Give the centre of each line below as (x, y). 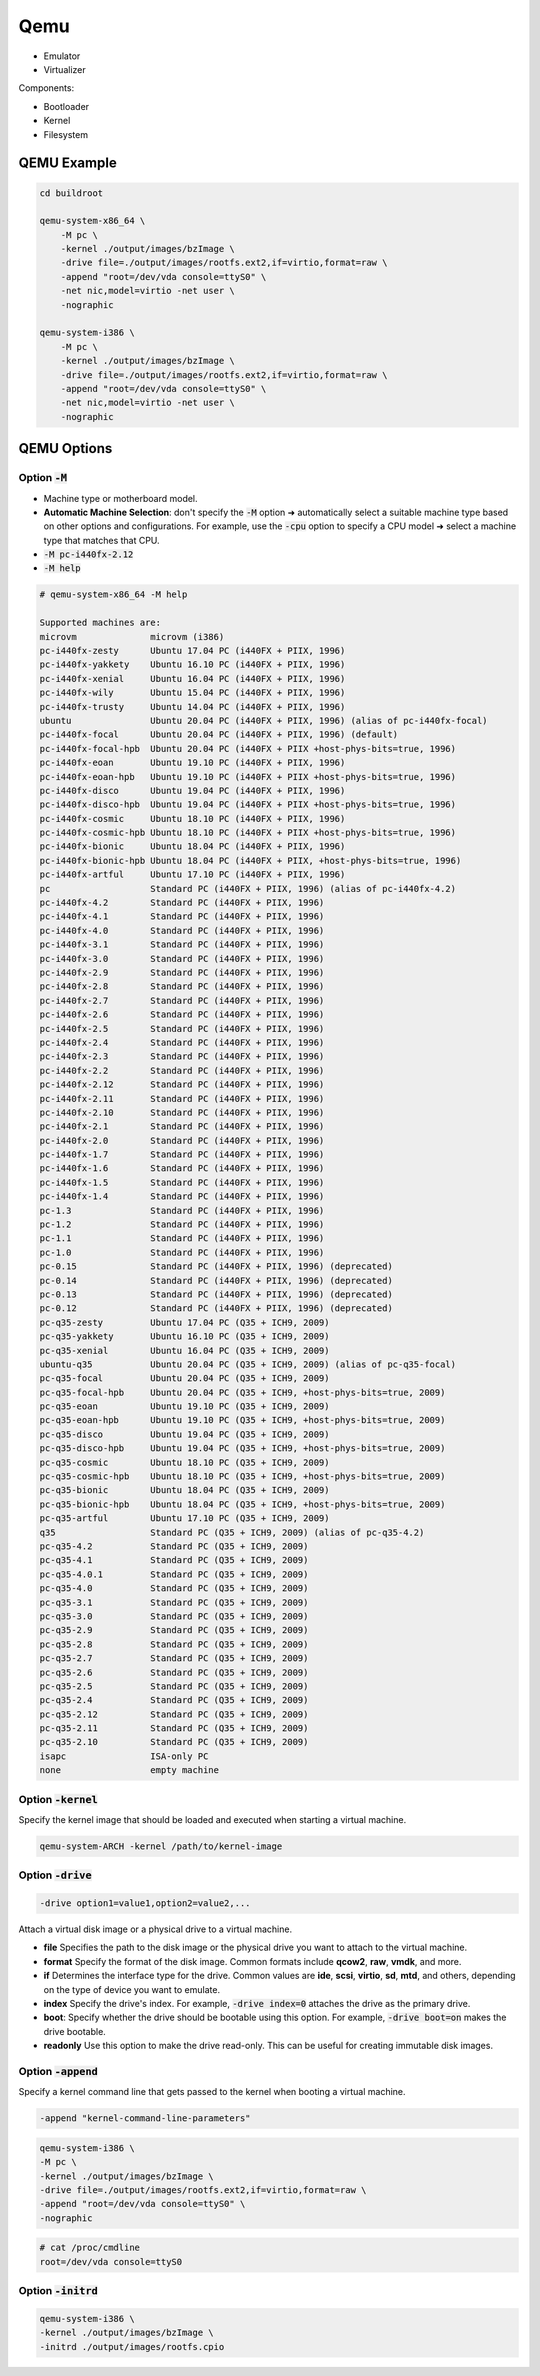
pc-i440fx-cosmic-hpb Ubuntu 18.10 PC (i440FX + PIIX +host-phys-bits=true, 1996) (248, 833)
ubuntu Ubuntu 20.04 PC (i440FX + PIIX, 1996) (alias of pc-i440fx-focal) (264, 720)
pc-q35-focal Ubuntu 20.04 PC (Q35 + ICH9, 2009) (184, 1378)
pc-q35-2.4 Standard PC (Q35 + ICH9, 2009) (174, 1700)
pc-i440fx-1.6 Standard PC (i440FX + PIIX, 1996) (182, 1168)
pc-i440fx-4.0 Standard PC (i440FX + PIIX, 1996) (182, 930)
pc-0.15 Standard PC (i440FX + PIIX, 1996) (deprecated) (216, 1266)
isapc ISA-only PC (124, 1756)
